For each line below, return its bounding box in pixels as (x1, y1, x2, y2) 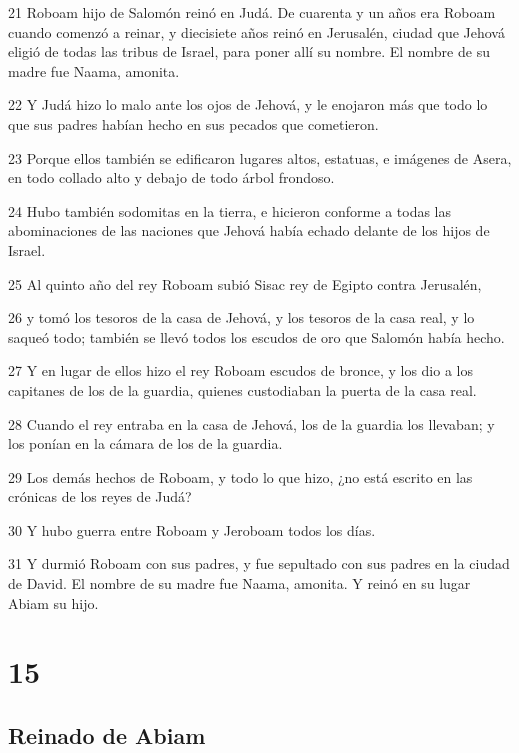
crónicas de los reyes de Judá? (8, 486, 192, 507)
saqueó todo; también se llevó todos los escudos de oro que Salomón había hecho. (8, 326, 505, 347)
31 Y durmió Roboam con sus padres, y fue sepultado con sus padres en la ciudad (8, 553, 510, 574)
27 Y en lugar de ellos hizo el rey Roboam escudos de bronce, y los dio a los (8, 360, 473, 381)
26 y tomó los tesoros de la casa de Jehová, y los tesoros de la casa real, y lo (8, 307, 475, 328)
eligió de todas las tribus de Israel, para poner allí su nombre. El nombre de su (8, 41, 490, 62)
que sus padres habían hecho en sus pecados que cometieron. (8, 113, 379, 134)
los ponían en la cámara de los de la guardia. (8, 433, 283, 454)
